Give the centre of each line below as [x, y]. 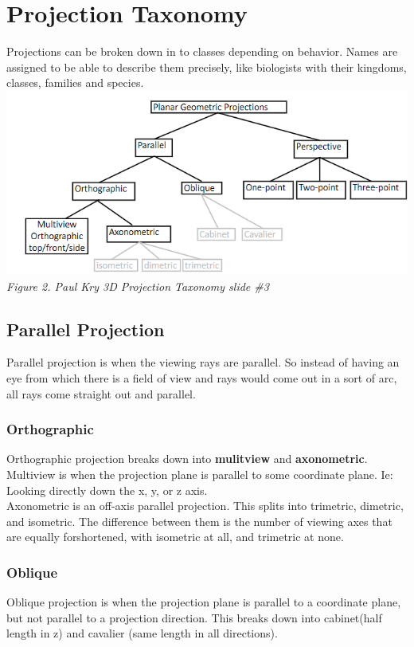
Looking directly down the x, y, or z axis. [107, 490]
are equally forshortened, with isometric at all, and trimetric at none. [175, 537]
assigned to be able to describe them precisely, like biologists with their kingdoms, [207, 67]
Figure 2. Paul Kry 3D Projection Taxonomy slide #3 [138, 286]
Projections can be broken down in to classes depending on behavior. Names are [202, 51]
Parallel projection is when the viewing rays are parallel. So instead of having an [203, 362]
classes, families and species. [75, 82]
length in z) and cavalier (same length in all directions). [142, 633]
